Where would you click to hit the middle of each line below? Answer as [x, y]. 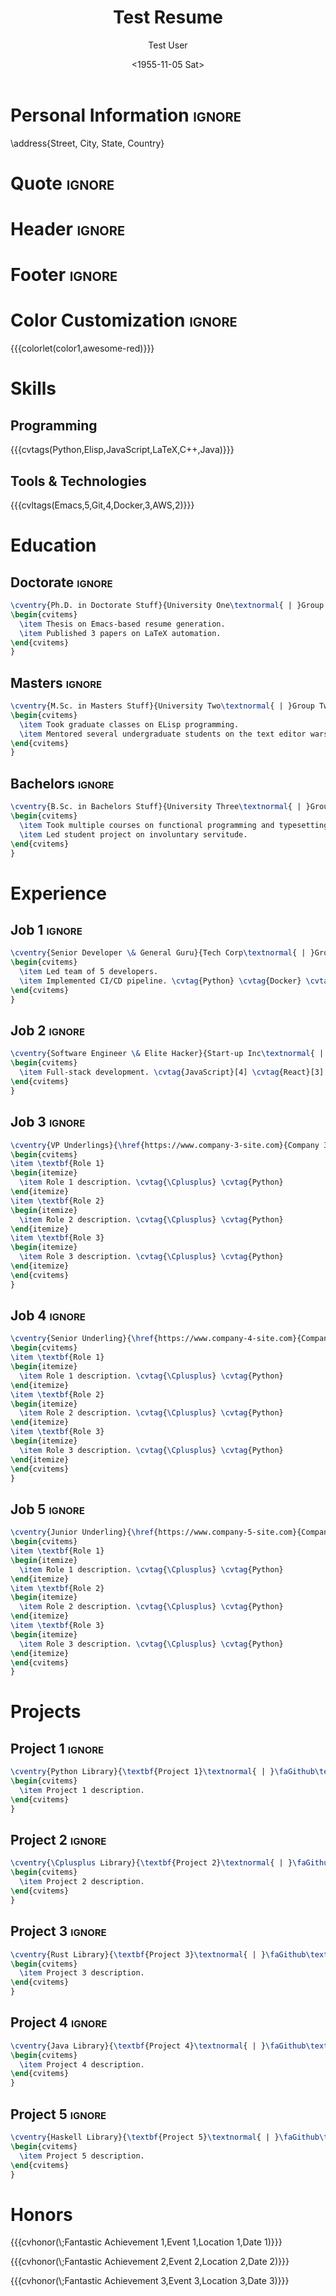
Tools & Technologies [78, 481]
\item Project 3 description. [82, 1973]
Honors [41, 2214]
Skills [33, 388]
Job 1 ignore [46, 929]
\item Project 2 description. [82, 1882]
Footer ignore [64, 275]
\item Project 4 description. [82, 2064]
